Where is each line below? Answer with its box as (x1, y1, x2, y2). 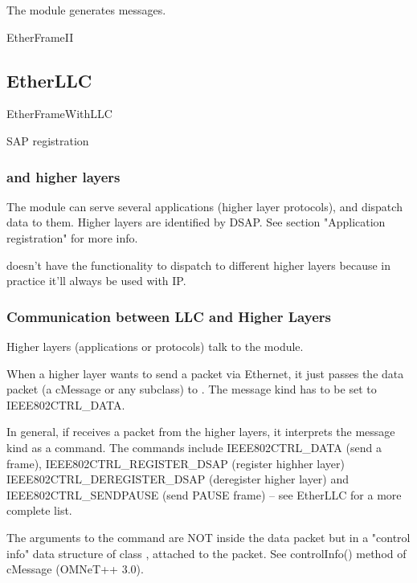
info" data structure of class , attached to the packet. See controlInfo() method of (6, 544, 407, 561)
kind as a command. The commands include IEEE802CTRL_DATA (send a (6, 438, 382, 455)
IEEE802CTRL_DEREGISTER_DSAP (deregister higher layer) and (6, 471, 350, 487)
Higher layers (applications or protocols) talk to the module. (6, 337, 304, 354)
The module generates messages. (6, 2, 166, 18)
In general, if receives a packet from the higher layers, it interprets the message (6, 423, 395, 440)
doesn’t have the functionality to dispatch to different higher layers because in (6, 256, 390, 273)
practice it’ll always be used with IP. (6, 272, 186, 289)
